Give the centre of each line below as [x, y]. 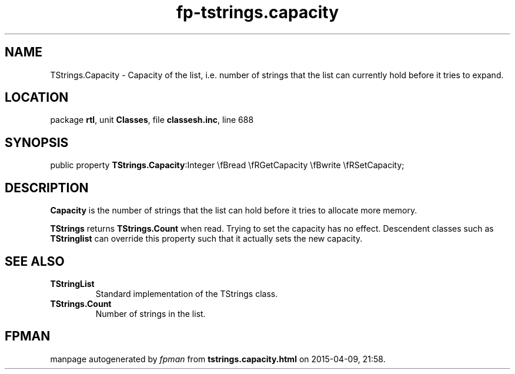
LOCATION [37, 98]
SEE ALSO [35, 261]
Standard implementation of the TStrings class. [187, 293]
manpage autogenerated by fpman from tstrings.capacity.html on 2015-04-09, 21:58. [218, 359]
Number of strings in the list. [151, 313]
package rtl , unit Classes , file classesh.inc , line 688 [152, 120]
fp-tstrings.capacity [257, 12]
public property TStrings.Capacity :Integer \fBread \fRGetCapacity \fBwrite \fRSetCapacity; [227, 165]
